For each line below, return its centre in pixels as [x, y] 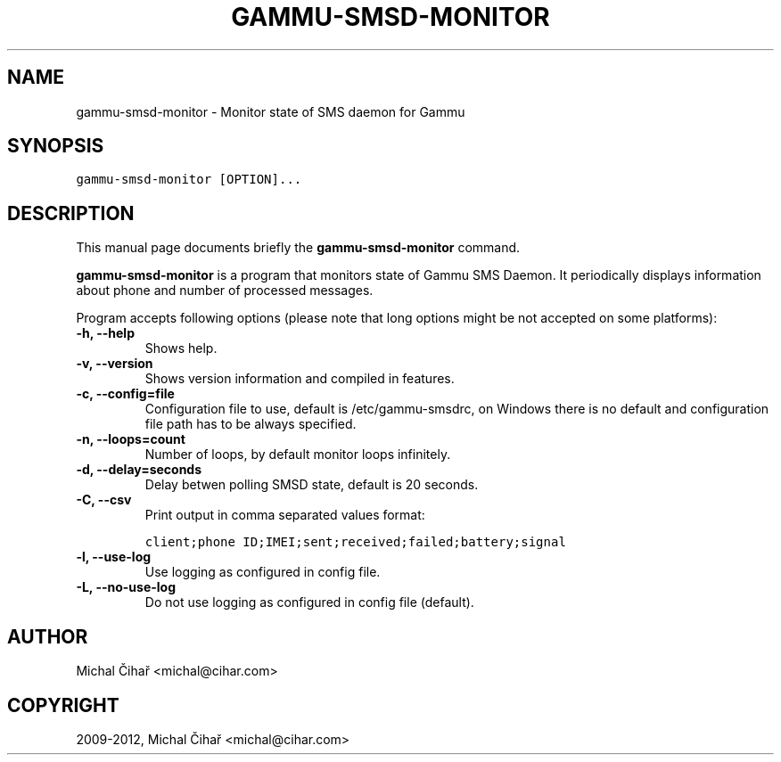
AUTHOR [48, 636]
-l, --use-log [114, 557]
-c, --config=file [125, 394]
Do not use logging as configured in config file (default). [309, 602]
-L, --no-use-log [126, 587]
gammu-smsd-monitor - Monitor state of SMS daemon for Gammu [271, 111]
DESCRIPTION [71, 213]
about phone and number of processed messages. [225, 291]
